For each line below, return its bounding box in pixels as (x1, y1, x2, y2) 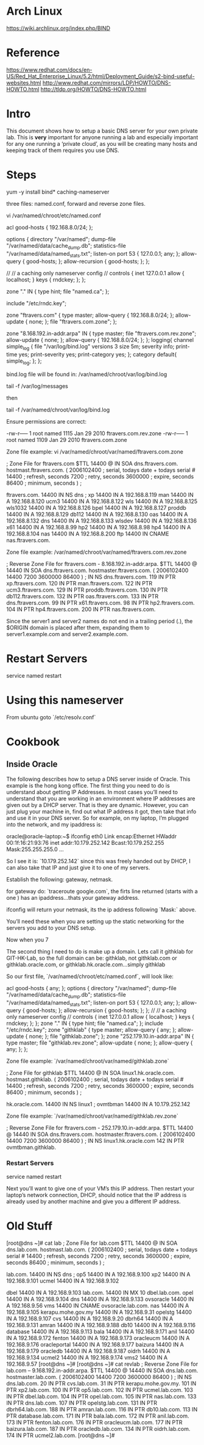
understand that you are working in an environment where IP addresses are (6, 795, 195, 802)
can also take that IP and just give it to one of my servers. (6, 864, 150, 871)
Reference (6, 46, 60, 60)
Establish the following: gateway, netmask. (6, 875, 113, 883)
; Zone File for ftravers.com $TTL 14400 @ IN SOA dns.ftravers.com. (6, 460, 178, 467)
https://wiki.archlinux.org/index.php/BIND (6, 24, 111, 32)
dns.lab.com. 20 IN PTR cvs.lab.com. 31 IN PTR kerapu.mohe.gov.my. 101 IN (6, 1380, 197, 1387)
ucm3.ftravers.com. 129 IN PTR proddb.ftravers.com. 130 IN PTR (6, 586, 168, 593)
